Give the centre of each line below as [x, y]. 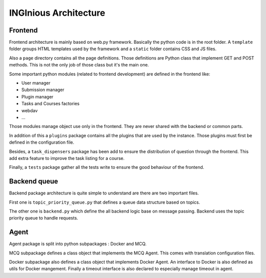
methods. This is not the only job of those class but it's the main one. [79, 65]
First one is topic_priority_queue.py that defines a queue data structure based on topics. [105, 202]
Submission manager [43, 90]
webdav [30, 110]
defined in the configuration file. [42, 142]
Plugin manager [37, 96]
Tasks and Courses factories [50, 104]
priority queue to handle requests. [44, 218]
